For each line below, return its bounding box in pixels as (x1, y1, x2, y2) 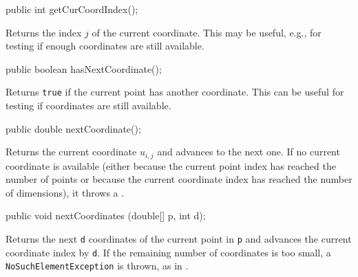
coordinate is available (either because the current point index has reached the (6, 158, 336, 173)
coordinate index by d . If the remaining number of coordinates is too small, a (6, 245, 331, 259)
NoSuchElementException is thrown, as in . (6, 258, 189, 273)
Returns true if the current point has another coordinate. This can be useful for (6, 85, 344, 99)
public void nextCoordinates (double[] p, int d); (6, 208, 206, 223)
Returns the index (6, 25, 82, 39)
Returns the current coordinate (6, 144, 137, 159)
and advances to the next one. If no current (157, 144, 340, 159)
